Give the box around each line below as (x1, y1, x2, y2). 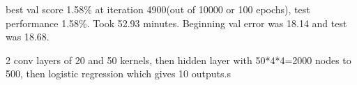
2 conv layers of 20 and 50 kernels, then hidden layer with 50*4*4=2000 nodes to (6, 52, 351, 67)
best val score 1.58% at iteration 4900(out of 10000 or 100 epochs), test (6, 2, 310, 16)
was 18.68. (6, 29, 50, 44)
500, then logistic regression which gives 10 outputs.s (6, 66, 231, 81)
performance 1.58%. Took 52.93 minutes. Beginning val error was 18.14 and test (6, 15, 347, 30)
